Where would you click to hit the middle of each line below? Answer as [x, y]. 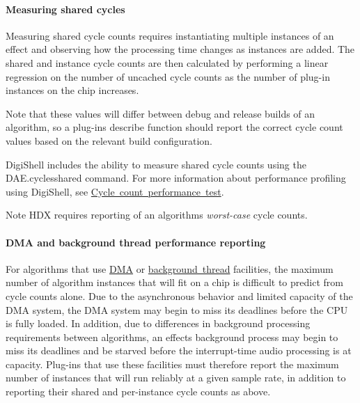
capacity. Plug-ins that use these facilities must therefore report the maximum [172, 364]
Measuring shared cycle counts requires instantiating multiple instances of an [170, 35]
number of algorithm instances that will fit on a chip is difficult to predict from [174, 282]
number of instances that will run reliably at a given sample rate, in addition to [176, 378]
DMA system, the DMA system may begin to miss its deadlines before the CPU [177, 309]
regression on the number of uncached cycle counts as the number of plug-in [168, 76]
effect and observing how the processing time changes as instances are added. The [180, 49]
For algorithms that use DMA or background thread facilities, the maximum [170, 268]
